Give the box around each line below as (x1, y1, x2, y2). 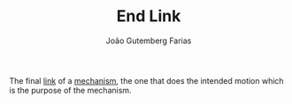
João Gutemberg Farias (105, 35, 192, 46)
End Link (116, 6, 181, 26)
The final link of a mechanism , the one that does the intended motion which (9, 75, 285, 85)
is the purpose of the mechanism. (9, 85, 132, 95)
